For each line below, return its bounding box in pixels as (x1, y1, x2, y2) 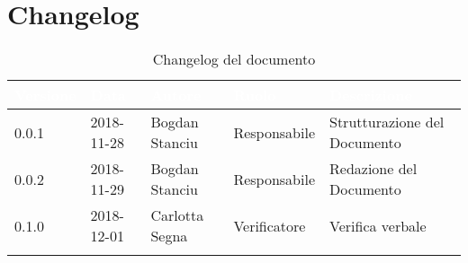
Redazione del (329, 158, 418, 180)
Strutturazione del (329, 111, 445, 133)
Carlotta (150, 205, 204, 226)
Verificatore (233, 215, 306, 236)
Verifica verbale (329, 215, 427, 236)
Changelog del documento (152, 48, 316, 70)
